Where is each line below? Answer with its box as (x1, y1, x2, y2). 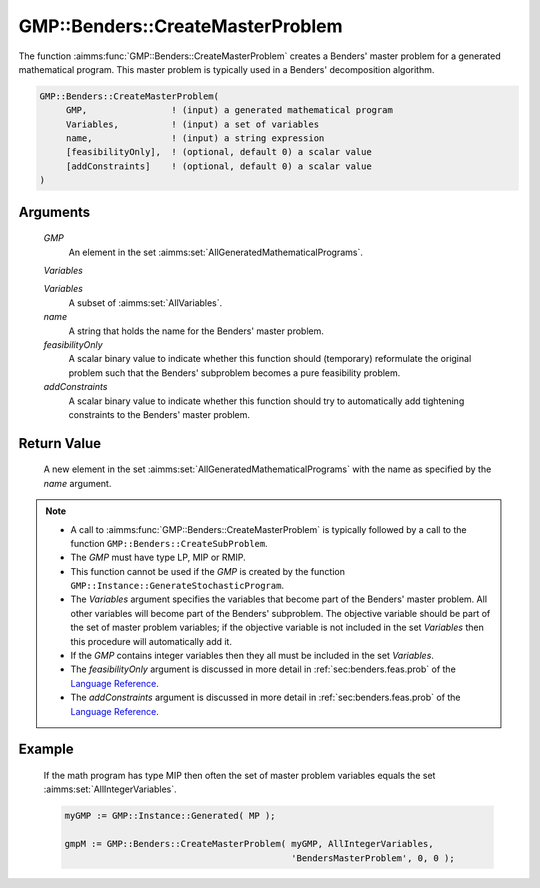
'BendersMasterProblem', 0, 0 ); (291, 852, 455, 864)
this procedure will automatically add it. (70, 635, 232, 647)
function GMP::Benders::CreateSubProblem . (70, 537, 269, 549)
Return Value (18, 435, 102, 452)
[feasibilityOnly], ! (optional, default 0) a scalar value (65, 146, 372, 158)
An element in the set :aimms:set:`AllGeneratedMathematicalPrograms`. (68, 246, 364, 258)
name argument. (43, 477, 112, 489)
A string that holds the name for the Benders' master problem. (68, 325, 325, 337)
